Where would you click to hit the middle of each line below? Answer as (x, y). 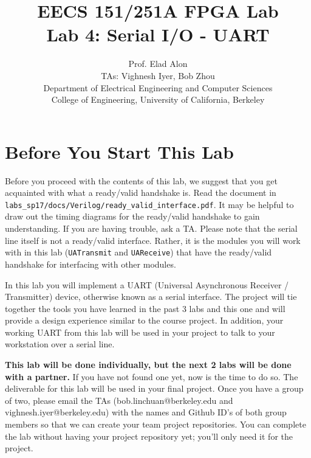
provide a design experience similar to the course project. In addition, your (144, 320)
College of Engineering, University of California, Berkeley (158, 99)
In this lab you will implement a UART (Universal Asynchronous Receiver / (147, 284)
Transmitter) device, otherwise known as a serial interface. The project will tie (151, 297)
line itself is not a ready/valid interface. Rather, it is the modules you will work (153, 240)
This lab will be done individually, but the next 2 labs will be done (148, 365)
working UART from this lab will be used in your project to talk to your (140, 332)
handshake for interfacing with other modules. (91, 264)
